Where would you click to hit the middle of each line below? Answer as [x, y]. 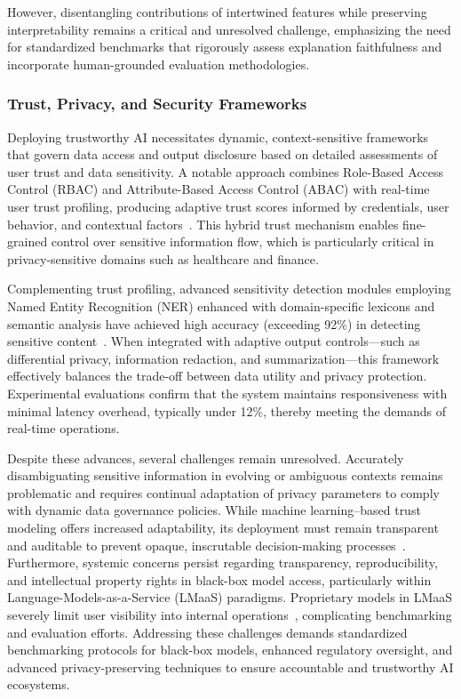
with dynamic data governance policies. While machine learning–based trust [214, 510]
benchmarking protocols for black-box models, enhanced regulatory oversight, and [230, 650]
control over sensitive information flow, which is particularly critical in [242, 241]
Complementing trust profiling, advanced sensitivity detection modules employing [229, 289]
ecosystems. [39, 684]
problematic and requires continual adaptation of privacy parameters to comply [223, 492]
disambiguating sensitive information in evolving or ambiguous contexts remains [225, 475]
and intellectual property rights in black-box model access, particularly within [219, 579]
